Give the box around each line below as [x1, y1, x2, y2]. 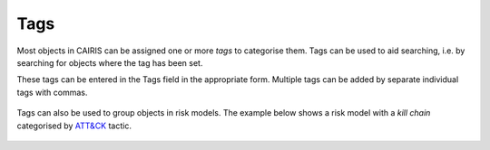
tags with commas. [16, 87, 88, 98]
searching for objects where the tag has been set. [16, 57, 203, 68]
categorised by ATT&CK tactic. [16, 120, 132, 131]
